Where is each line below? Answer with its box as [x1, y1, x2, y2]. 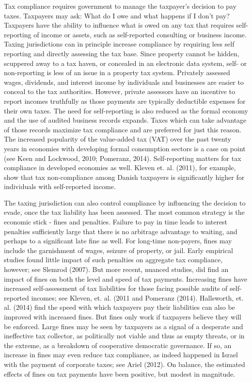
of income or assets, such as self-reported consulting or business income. [33, 29, 247, 39]
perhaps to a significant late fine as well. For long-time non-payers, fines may [4, 236, 232, 246]
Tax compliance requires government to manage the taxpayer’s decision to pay [4, 1, 236, 11]
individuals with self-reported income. [4, 181, 116, 191]
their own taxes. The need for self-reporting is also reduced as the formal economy [4, 105, 248, 115]
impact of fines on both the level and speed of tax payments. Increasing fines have [4, 273, 248, 284]
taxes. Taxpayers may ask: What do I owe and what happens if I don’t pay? [4, 10, 230, 20]
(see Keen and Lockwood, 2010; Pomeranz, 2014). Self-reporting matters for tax [4, 153, 241, 163]
